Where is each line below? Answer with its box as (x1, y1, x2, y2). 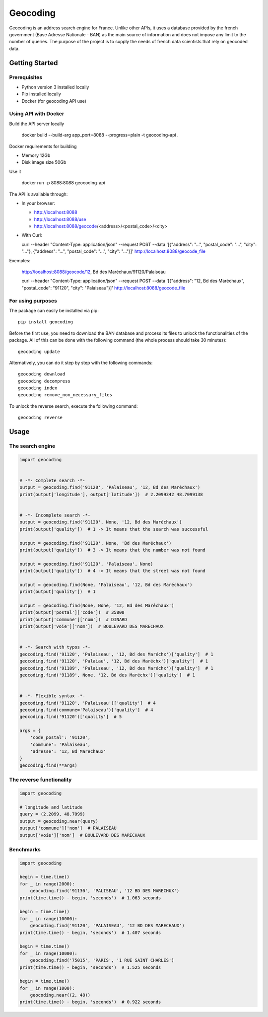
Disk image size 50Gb (21, 159, 67, 165)
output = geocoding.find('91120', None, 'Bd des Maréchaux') (19, 540, 172, 546)
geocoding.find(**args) (19, 763, 78, 768)
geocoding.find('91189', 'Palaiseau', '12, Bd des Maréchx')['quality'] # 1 (19, 665, 213, 671)
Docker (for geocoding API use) (21, 98, 87, 104)
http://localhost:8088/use (34, 216, 86, 222)
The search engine (9, 442, 56, 449)
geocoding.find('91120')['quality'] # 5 (19, 714, 122, 720)
